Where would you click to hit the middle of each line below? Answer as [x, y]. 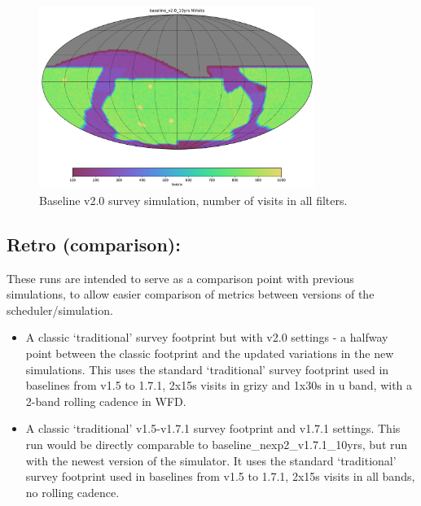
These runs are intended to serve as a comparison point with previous [180, 278]
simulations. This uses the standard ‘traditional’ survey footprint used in [207, 369]
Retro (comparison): [94, 244]
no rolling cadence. [72, 492]
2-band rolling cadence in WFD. [106, 401]
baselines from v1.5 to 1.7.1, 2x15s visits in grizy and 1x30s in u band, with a [219, 385]
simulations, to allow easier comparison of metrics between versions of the [191, 294]
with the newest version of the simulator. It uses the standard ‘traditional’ [211, 460]
